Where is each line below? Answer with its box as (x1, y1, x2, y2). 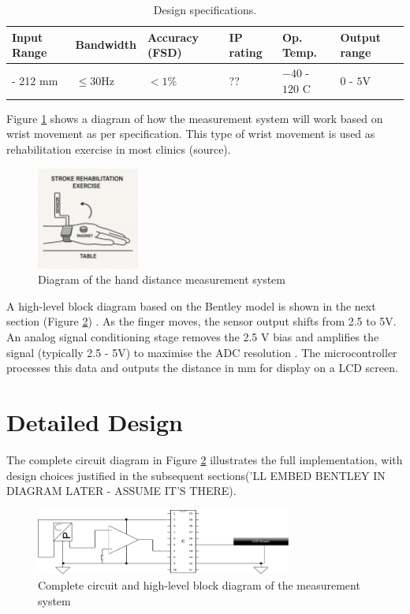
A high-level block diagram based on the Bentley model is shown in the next (6, 297, 376, 314)
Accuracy (147, 28, 199, 45)
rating (229, 44, 263, 61)
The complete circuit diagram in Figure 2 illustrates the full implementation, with (6, 451, 403, 467)
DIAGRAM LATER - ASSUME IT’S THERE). (6, 482, 237, 499)
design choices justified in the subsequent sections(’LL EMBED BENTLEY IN (6, 467, 386, 483)
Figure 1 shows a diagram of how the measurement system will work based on (6, 110, 383, 126)
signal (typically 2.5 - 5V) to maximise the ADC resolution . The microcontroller (6, 344, 397, 360)
